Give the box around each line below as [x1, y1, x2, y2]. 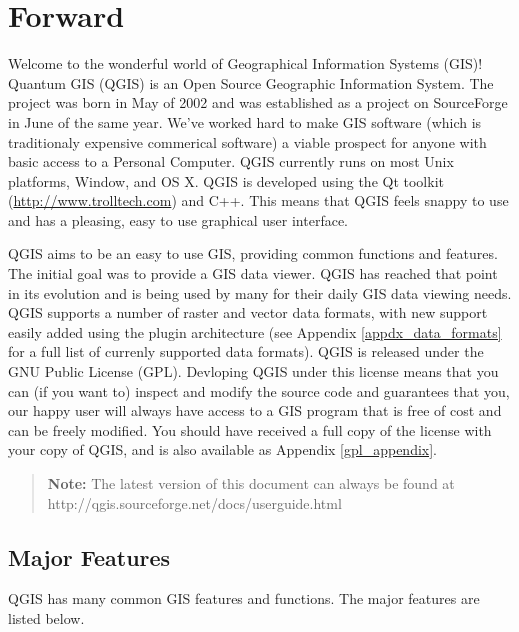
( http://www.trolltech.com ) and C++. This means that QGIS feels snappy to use [8, 190, 509, 211]
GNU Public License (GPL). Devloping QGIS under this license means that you [8, 361, 499, 382]
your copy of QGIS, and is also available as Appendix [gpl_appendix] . [8, 439, 438, 460]
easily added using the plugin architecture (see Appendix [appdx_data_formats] [8, 321, 502, 342]
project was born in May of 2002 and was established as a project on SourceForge [8, 92, 508, 113]
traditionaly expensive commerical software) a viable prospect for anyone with [8, 131, 487, 152]
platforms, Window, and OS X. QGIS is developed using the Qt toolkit [8, 170, 444, 191]
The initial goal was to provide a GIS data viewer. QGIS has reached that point [8, 263, 498, 284]
